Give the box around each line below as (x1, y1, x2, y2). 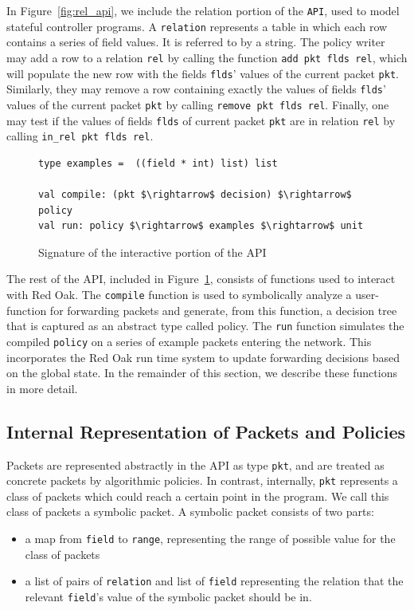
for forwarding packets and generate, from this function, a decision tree (49, 301, 397, 318)
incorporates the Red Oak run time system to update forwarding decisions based (6, 348, 400, 365)
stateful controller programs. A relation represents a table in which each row (6, 18, 388, 34)
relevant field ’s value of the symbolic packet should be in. (25, 588, 312, 604)
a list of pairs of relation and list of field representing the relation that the (25, 573, 404, 589)
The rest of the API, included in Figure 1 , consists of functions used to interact (6, 270, 396, 287)
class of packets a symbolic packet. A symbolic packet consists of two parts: (6, 503, 374, 520)
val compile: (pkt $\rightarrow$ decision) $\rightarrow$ (38, 189, 352, 201)
